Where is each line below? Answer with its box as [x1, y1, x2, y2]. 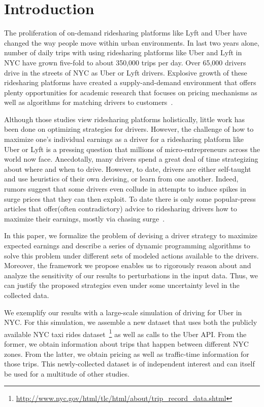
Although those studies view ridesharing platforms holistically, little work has [4, 114, 245, 124]
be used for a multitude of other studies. [4, 368, 129, 379]
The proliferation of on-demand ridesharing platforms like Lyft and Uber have [4, 27, 247, 38]
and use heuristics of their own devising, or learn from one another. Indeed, [4, 173, 239, 184]
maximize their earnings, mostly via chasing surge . [4, 213, 165, 224]
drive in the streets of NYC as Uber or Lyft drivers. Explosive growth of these [4, 67, 247, 78]
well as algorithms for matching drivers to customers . [4, 97, 173, 107]
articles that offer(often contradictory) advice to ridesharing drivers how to [4, 203, 237, 214]
